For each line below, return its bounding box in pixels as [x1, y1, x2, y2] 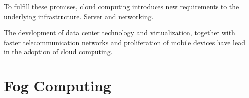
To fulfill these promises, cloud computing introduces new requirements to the [4, 1, 239, 11]
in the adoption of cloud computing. [4, 47, 113, 57]
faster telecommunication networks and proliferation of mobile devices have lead [4, 37, 245, 47]
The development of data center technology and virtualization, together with [4, 27, 235, 38]
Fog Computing [4, 75, 111, 96]
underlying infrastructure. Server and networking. [4, 11, 154, 21]
